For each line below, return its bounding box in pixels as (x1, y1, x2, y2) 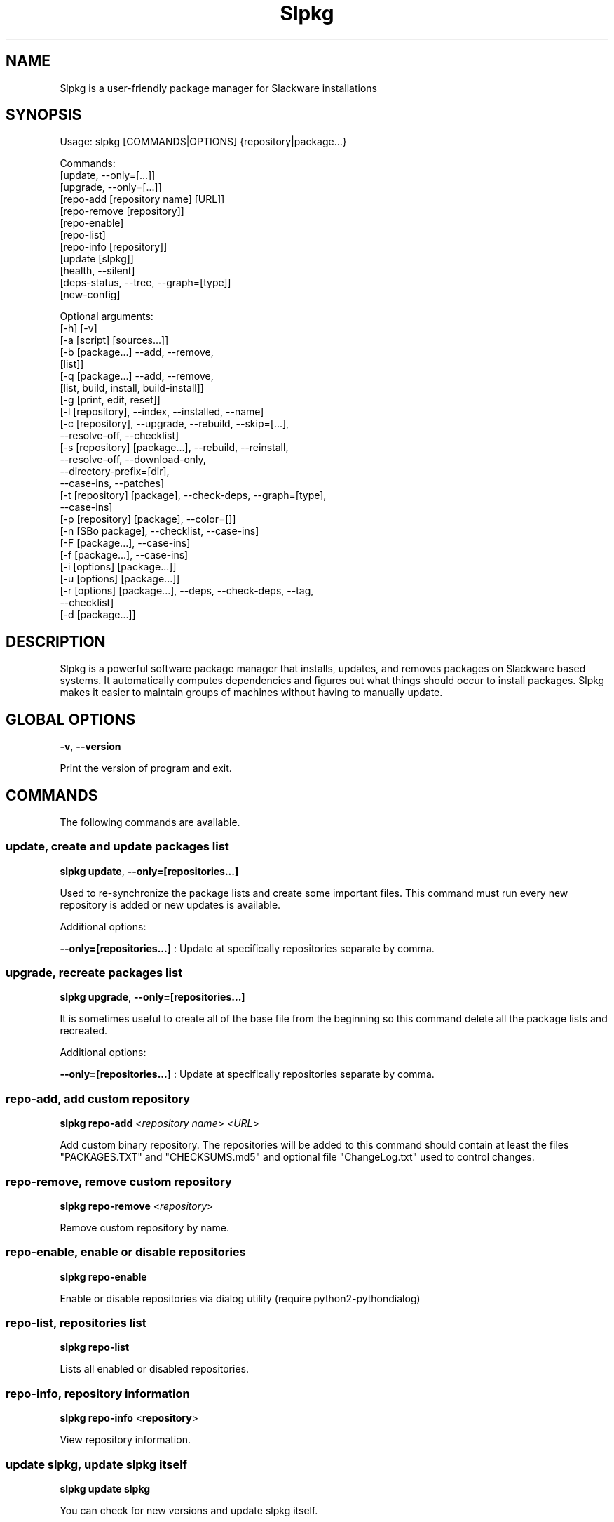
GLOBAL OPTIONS (6, 710, 136, 728)
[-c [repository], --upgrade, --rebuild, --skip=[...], (60, 418, 289, 430)
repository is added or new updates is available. (60, 898, 281, 911)
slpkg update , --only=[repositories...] (60, 865, 239, 877)
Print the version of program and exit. (60, 762, 232, 775)
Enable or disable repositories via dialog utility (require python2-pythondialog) (60, 1292, 421, 1304)
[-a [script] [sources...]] (60, 334, 169, 347)
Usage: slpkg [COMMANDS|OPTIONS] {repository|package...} (60, 135, 347, 148)
